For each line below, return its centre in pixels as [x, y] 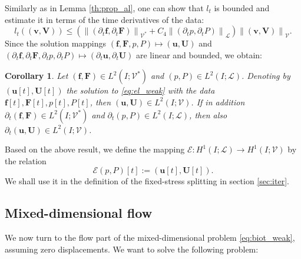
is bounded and [242, 8]
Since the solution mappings [56, 43]
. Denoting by [266, 76]
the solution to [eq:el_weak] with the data [140, 90]
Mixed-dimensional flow [79, 213]
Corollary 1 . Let [37, 76]
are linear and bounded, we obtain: [199, 54]
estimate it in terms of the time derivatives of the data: [105, 19]
